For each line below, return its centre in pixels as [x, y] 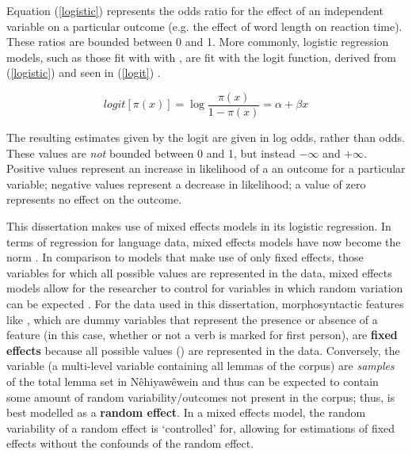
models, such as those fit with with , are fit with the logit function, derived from [201, 57]
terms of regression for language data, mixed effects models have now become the [204, 241]
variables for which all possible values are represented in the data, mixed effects [199, 272]
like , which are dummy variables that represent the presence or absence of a [192, 319]
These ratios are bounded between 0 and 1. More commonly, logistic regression [198, 42]
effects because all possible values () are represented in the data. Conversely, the [203, 350]
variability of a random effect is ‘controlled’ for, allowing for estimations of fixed [201, 427]
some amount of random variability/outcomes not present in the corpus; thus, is [201, 397]
